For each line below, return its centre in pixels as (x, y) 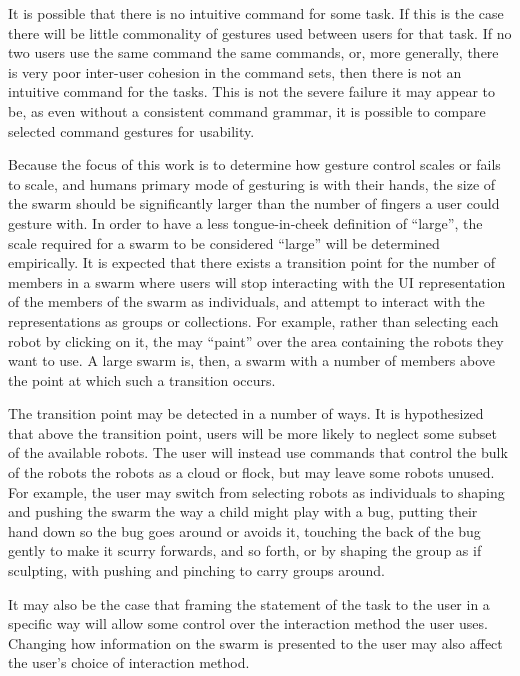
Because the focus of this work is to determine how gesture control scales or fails (254, 164)
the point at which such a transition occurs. (142, 379)
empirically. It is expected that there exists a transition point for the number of (252, 262)
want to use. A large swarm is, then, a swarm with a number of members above (252, 360)
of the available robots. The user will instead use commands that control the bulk (258, 452)
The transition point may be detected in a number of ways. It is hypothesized (246, 413)
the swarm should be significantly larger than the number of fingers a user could (254, 203)
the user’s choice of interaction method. (129, 662)
